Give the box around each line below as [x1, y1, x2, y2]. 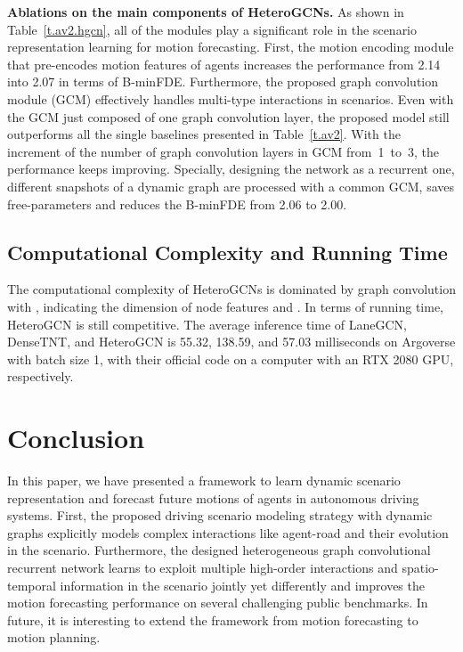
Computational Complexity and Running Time [7, 238, 448, 265]
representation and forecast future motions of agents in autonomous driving [7, 488, 419, 507]
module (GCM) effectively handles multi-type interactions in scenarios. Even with [7, 89, 454, 108]
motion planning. [7, 628, 101, 647]
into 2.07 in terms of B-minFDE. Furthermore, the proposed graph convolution [7, 72, 439, 91]
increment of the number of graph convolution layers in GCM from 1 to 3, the [7, 142, 439, 160]
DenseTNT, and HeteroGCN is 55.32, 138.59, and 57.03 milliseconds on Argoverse [7, 332, 456, 351]
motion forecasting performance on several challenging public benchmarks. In [7, 593, 428, 612]
